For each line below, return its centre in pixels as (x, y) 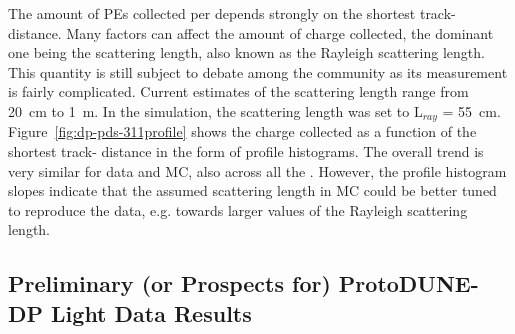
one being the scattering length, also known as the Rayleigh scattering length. (246, 52)
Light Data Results (151, 312)
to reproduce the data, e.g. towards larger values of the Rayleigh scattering (238, 209)
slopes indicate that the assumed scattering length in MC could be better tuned (252, 190)
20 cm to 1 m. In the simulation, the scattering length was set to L (215, 110)
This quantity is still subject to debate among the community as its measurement (258, 71)
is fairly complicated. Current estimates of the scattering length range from (238, 91)
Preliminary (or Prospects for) (169, 283)
